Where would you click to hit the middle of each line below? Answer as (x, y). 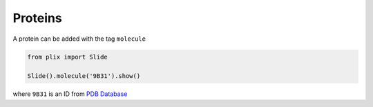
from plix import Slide (68, 57)
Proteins (37, 18)
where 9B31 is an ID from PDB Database (70, 94)
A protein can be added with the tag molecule (79, 39)
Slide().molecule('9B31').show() (84, 76)
